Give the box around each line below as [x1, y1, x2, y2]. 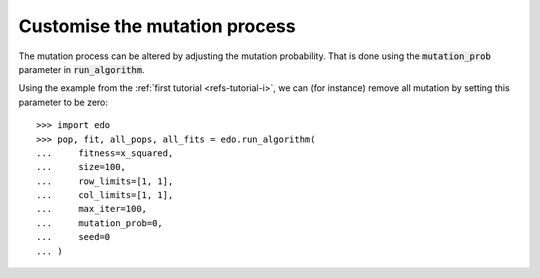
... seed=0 [36, 231, 111, 243]
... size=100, [36, 161, 127, 173]
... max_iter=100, [36, 203, 148, 215]
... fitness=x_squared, [36, 147, 174, 159]
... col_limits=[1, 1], [36, 190, 174, 201]
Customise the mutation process [18, 15, 296, 37]
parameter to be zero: [18, 96, 109, 108]
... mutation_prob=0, [36, 217, 164, 229]
